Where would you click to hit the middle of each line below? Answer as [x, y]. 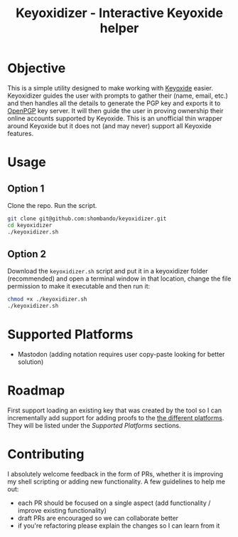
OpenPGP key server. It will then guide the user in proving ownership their [115, 110]
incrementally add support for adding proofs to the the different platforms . [116, 418]
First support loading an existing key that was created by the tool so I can [115, 410]
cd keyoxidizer [30, 225]
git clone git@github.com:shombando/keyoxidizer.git [87, 219]
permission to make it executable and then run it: [79, 286]
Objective [37, 68]
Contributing [46, 454]
